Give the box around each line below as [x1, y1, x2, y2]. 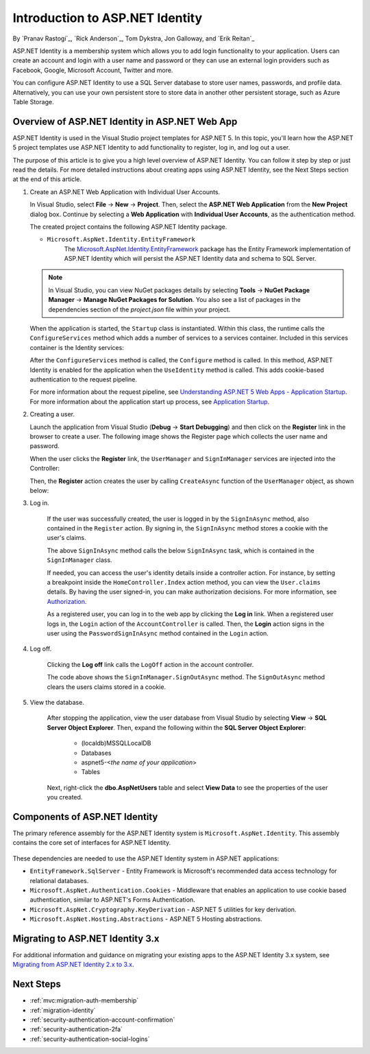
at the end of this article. [12, 175, 82, 183]
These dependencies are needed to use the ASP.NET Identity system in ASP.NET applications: [12, 854, 280, 863]
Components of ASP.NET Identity [12, 810, 158, 823]
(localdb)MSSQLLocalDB [81, 739, 151, 747]
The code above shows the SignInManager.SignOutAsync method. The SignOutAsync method [47, 673, 325, 681]
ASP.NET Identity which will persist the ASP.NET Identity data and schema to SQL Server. [64, 255, 317, 263]
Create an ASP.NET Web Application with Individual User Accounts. [29, 187, 221, 196]
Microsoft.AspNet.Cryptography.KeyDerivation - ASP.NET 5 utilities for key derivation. [29, 905, 297, 913]
